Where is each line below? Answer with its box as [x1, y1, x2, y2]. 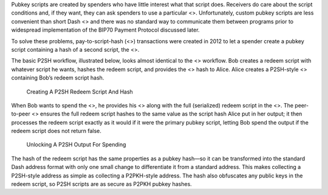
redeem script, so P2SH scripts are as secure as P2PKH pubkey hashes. [11, 180, 193, 188]
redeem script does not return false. [11, 128, 101, 135]
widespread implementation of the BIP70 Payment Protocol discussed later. [11, 26, 200, 33]
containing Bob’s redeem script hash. [11, 74, 104, 81]
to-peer [11, 110, 30, 118]
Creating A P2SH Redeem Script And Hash [26, 88, 133, 95]
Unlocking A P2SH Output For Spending [26, 141, 126, 148]
